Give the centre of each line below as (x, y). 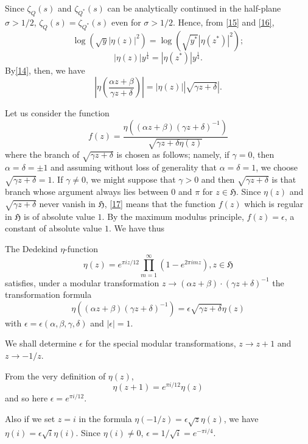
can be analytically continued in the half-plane (194, 8)
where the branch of (42, 154)
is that (284, 179)
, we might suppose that (131, 179)
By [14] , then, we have (45, 70)
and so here (26, 398)
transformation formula (48, 294)
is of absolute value (59, 216)
